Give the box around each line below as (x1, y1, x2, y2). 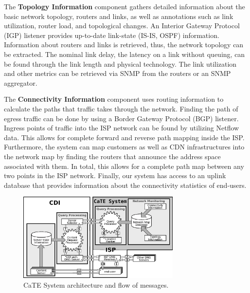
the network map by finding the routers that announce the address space (4, 151, 221, 161)
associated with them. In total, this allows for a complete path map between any (4, 161, 244, 171)
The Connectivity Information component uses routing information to (4, 94, 224, 104)
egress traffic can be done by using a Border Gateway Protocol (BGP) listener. (4, 113, 239, 123)
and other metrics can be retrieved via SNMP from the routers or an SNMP (4, 68, 231, 78)
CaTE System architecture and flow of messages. (23, 279, 169, 290)
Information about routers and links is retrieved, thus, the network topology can (4, 39, 244, 50)
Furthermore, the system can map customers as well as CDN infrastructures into (4, 142, 245, 152)
